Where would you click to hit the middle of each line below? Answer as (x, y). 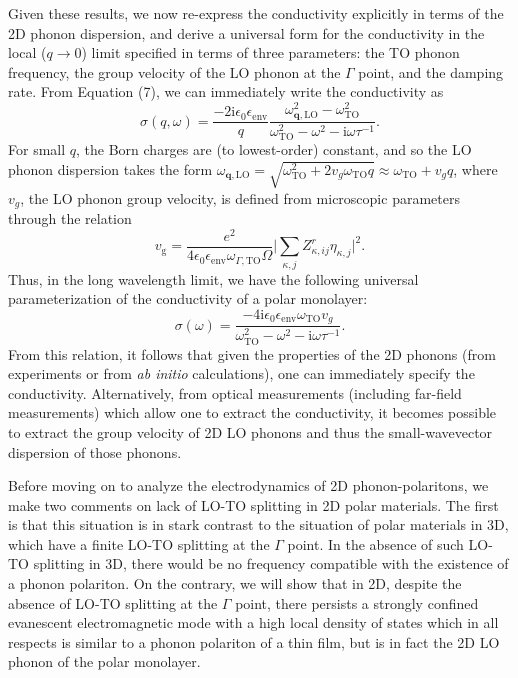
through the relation (70, 218)
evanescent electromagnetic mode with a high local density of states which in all (253, 622)
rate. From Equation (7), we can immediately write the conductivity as (226, 91)
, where (475, 168)
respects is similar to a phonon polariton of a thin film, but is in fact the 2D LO (254, 641)
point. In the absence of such (375, 543)
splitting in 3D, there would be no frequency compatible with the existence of (271, 563)
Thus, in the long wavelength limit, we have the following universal (213, 278)
